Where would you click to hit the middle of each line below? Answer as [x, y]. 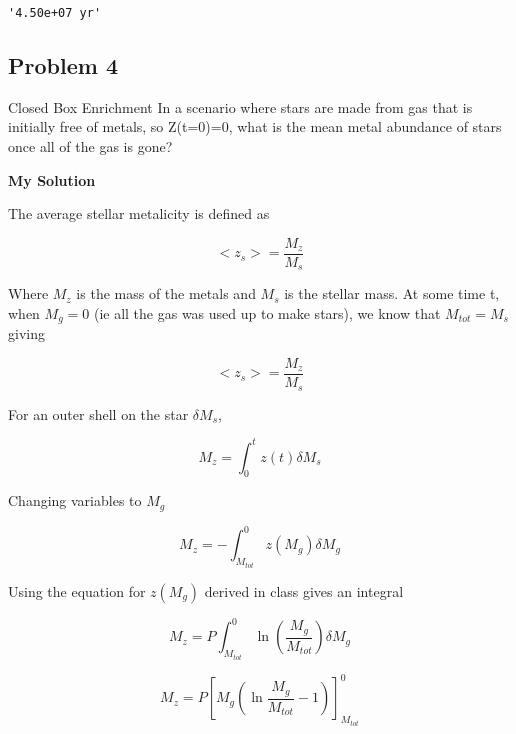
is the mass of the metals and [166, 293]
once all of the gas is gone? [90, 146]
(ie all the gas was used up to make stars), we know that [267, 312]
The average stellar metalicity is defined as [139, 213]
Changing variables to [75, 500]
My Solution [52, 179]
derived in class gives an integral [304, 590]
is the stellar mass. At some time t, [392, 293]
